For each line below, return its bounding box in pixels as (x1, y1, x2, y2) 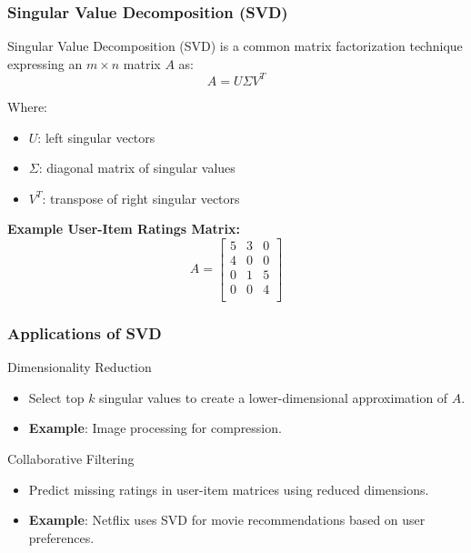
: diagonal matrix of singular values (38, 158, 235, 177)
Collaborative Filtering (7, 449, 135, 468)
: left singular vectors (37, 127, 155, 146)
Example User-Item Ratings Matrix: (7, 219, 240, 238)
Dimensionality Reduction (7, 357, 152, 377)
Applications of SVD (7, 321, 162, 344)
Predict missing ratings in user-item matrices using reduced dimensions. (28, 479, 429, 498)
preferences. (28, 528, 95, 547)
